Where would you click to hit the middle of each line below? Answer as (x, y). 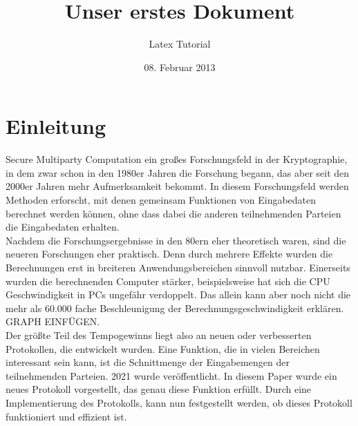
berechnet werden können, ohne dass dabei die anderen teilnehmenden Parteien (173, 213)
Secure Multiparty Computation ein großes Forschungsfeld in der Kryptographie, (177, 159)
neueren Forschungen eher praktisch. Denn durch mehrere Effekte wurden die (169, 254)
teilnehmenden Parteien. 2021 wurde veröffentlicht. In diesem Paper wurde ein (171, 375)
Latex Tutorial (180, 44)
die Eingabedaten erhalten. (63, 227)
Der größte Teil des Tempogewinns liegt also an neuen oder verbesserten (159, 335)
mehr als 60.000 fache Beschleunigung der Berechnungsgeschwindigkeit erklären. (175, 308)
